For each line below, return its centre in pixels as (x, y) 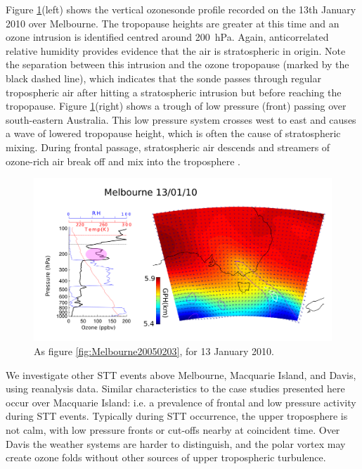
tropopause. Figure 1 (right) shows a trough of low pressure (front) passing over (176, 106)
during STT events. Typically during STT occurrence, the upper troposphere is (177, 416)
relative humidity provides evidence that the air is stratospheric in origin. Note (176, 50)
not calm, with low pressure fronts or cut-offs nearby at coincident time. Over (173, 429)
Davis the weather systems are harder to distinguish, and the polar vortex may (176, 443)
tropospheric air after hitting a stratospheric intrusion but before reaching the (174, 92)
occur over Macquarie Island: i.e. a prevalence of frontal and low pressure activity (181, 402)
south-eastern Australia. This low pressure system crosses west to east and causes (181, 119)
